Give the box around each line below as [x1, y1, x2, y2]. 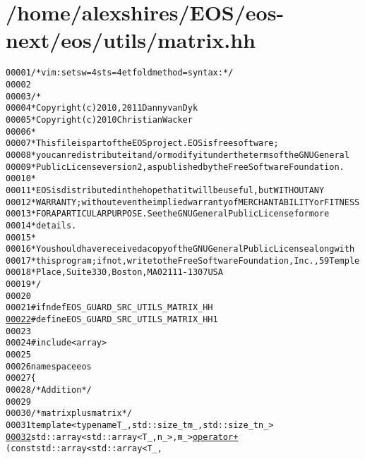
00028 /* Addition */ [6, 385, 92, 396]
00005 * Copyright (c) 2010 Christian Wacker [6, 114, 193, 125]
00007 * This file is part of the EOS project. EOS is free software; [6, 138, 279, 149]
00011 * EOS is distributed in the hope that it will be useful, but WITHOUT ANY [6, 185, 325, 195]
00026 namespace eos [6, 361, 92, 372]
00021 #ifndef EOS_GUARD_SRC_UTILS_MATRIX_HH [6, 302, 213, 313]
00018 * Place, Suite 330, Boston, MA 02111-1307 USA [6, 267, 223, 278]
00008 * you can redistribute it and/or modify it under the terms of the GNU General [6, 149, 349, 160]
